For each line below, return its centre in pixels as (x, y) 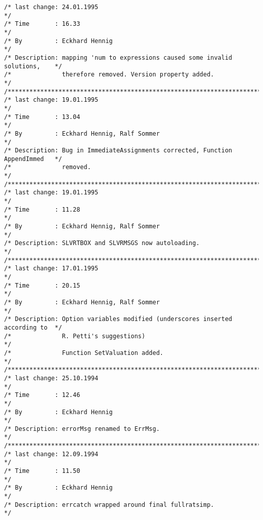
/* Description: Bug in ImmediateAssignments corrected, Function (118, 151)
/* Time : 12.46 (42, 395)
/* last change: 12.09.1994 (51, 454)
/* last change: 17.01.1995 (51, 269)
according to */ (33, 327)
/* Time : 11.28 (42, 209)
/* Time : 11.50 (42, 471)
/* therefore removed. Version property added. (109, 75)
